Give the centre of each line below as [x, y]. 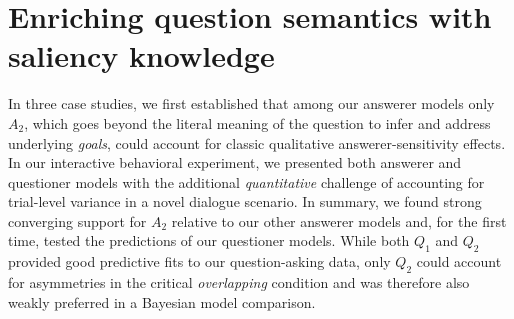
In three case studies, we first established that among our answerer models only [251, 103]
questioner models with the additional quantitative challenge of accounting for [246, 181]
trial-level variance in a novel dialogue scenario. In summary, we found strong [245, 201]
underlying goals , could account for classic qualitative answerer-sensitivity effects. [257, 142]
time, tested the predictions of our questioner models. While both [209, 240]
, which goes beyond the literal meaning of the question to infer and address [257, 122]
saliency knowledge [141, 55]
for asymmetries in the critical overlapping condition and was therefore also [239, 282]
